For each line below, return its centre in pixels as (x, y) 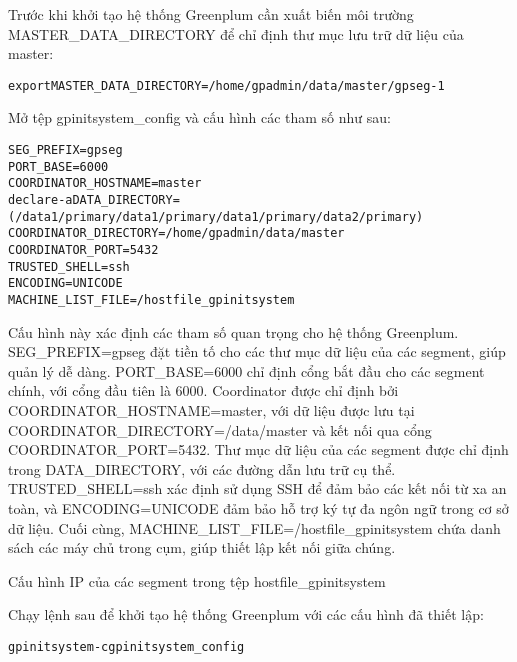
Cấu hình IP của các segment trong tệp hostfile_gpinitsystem (197, 580)
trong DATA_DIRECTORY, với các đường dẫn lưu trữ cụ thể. (202, 468)
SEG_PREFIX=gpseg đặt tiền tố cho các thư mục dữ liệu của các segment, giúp (257, 351)
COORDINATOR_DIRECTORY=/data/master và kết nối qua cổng (220, 429)
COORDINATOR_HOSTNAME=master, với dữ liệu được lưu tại (211, 409)
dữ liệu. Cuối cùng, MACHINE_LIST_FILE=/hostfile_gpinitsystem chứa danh (254, 527)
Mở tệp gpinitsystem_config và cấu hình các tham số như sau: (199, 117)
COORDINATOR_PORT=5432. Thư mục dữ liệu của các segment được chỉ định (258, 449)
